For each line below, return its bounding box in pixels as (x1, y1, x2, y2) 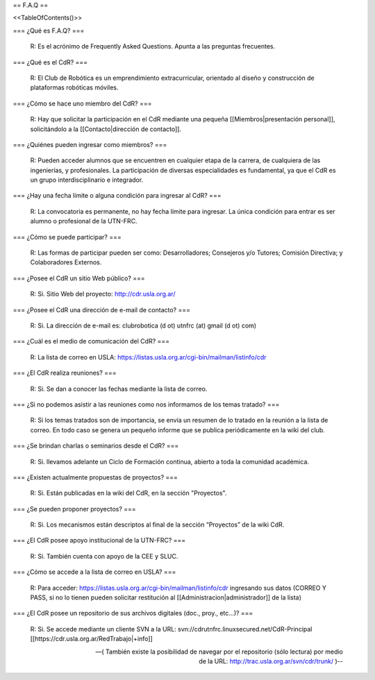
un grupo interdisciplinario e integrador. (30, 176, 144, 184)
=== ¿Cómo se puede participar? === (12, 232, 122, 241)
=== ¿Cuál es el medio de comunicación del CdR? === (12, 337, 170, 346)
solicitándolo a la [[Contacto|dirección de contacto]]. (30, 125, 182, 133)
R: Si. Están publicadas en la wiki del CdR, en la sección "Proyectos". (30, 489, 227, 498)
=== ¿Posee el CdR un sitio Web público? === (12, 274, 145, 282)
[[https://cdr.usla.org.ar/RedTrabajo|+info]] (30, 635, 153, 643)
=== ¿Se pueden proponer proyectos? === (12, 504, 137, 513)
